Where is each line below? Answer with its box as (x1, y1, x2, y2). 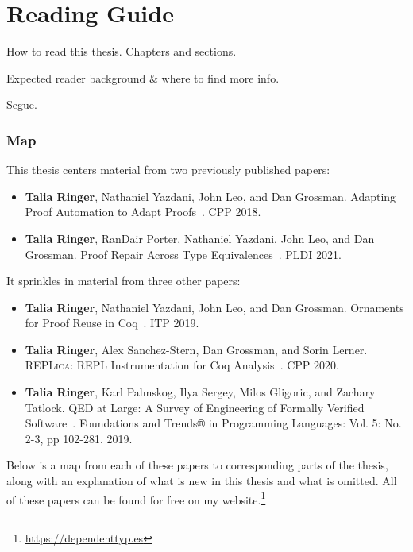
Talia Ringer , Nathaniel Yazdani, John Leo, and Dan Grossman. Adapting (25, 187, 396, 204)
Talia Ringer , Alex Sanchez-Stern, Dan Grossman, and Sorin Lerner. (25, 341, 368, 357)
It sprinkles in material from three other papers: (6, 272, 241, 289)
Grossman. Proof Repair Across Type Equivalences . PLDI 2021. (25, 245, 342, 262)
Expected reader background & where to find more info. (6, 69, 280, 86)
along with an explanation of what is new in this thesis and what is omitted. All (6, 473, 397, 489)
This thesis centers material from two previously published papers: (6, 161, 330, 178)
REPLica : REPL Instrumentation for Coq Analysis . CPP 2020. (25, 357, 339, 373)
